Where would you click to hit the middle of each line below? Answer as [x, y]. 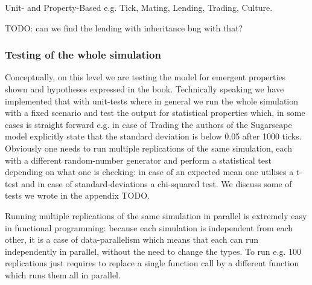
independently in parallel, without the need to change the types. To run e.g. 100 [153, 251]
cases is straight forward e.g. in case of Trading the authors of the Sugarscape [148, 124]
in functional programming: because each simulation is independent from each [149, 227]
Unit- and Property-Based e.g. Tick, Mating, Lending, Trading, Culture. [139, 7]
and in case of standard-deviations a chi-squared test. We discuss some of [157, 183]
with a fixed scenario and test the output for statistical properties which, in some [155, 113]
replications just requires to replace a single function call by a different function [152, 263]
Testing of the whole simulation [83, 55]
